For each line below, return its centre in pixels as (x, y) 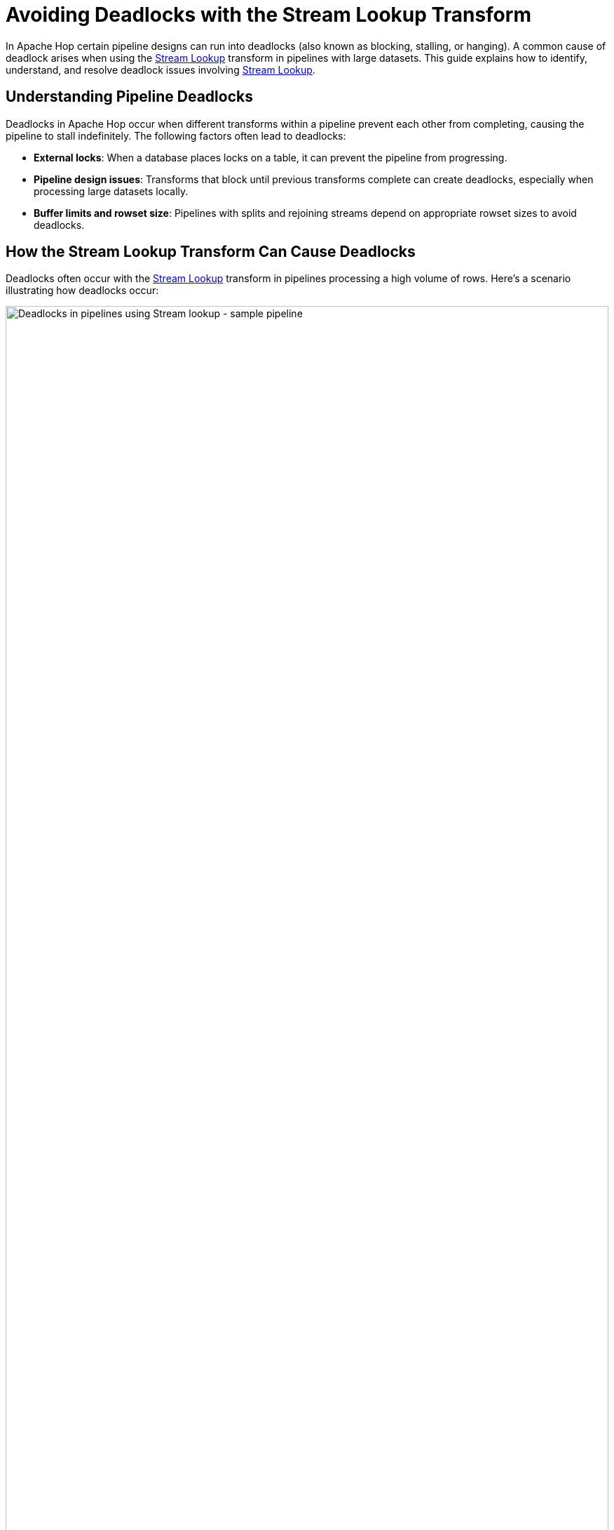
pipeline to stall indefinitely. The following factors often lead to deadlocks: (176, 135)
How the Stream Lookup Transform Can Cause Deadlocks (211, 252)
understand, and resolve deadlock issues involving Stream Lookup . (161, 69)
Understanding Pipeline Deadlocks (129, 97)
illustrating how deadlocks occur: (82, 291)
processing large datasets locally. (111, 191)
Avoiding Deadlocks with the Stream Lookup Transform (268, 15)
